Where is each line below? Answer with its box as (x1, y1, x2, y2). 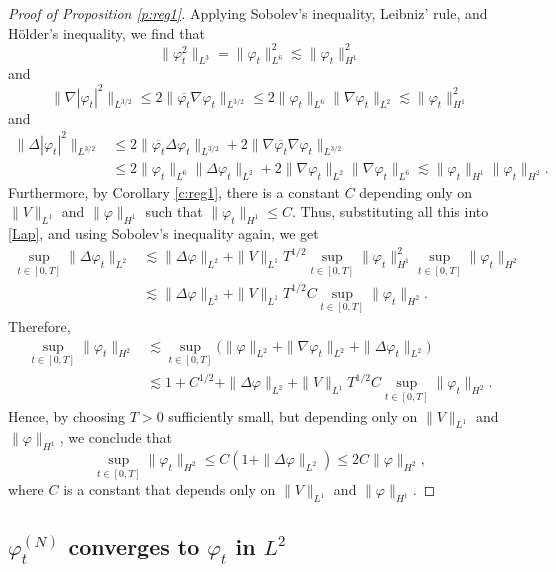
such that (145, 201, 203, 222)
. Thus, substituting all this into (291, 201, 489, 222)
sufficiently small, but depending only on (168, 405, 418, 426)
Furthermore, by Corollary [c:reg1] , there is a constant (8, 181, 340, 202)
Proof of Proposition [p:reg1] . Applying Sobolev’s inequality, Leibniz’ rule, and (8, 3, 488, 23)
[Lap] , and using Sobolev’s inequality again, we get (8, 222, 319, 243)
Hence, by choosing (8, 405, 126, 426)
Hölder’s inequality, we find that (8, 22, 205, 43)
